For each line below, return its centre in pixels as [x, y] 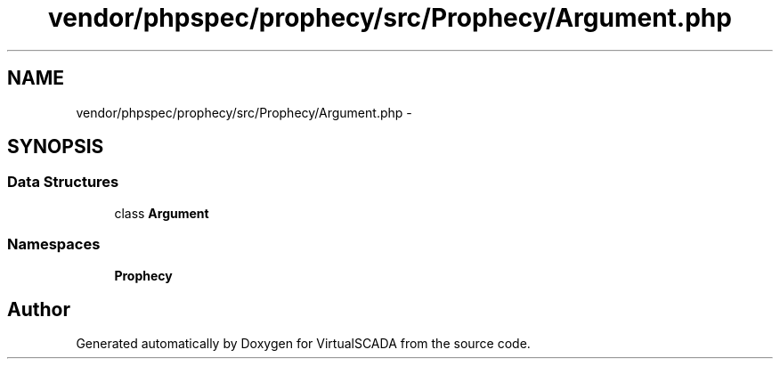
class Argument [162, 213]
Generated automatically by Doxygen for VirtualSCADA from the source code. [303, 344]
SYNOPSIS [56, 147]
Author [39, 309]
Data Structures [63, 182]
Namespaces [54, 244]
